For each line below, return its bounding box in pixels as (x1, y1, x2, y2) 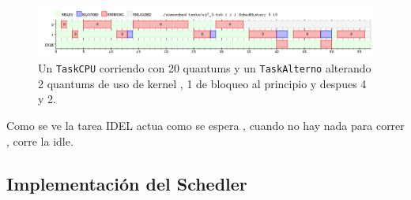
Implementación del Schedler (6, 171, 247, 195)
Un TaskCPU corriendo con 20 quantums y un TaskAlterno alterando (38, 60, 371, 76)
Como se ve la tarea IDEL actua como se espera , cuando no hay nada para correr (6, 117, 405, 134)
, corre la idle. (6, 132, 74, 149)
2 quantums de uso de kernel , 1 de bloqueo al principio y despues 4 (38, 75, 367, 91)
